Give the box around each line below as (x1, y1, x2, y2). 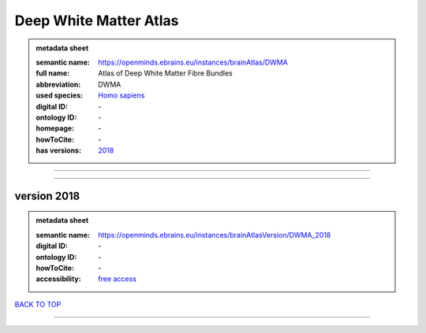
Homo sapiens (98, 91, 145, 100)
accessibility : (35, 274, 82, 283)
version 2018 (14, 189, 80, 202)
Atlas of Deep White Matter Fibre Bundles (98, 68, 233, 78)
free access (98, 274, 137, 283)
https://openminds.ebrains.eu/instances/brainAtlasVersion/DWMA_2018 (98, 230, 331, 239)
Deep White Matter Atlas (14, 12, 179, 29)
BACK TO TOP (14, 299, 62, 309)
